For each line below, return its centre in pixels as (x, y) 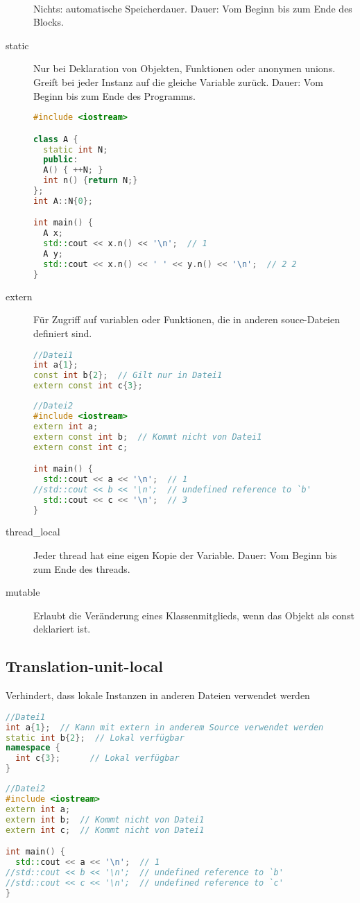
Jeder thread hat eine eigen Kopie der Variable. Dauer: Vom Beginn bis (185, 555)
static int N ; (76, 149)
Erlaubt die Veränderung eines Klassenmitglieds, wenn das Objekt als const (194, 615)
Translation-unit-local (85, 666)
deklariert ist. (62, 629)
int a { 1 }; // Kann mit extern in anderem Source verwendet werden (165, 727)
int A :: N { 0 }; (63, 201)
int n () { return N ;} (91, 181)
